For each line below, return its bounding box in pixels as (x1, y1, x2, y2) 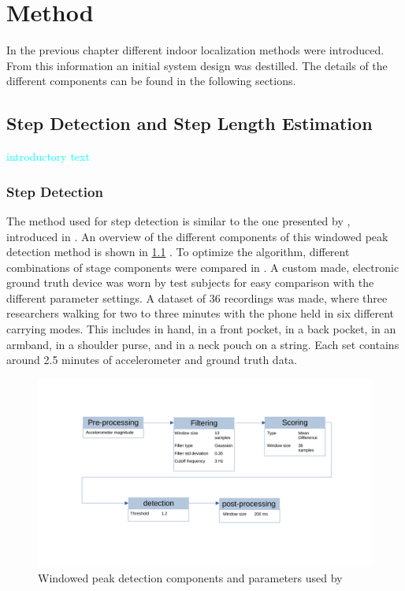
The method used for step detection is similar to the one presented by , (6, 212, 351, 229)
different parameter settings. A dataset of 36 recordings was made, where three (6, 289, 388, 306)
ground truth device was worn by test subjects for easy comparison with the (6, 274, 374, 291)
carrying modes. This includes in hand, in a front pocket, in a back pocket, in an (6, 321, 396, 337)
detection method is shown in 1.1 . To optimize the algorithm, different (6, 243, 350, 260)
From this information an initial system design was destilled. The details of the (6, 57, 388, 73)
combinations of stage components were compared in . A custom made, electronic (6, 258, 399, 275)
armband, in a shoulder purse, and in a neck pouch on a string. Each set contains (6, 336, 399, 352)
